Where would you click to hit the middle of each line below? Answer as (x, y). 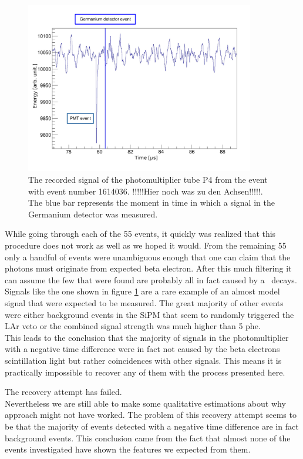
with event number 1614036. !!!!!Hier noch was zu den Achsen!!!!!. (146, 191)
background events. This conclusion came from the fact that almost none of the (148, 438)
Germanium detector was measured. (93, 214)
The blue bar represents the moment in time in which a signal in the (151, 202)
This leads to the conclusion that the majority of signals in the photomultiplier (147, 337)
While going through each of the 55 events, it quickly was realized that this (140, 234)
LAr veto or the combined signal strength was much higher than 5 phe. (133, 326)
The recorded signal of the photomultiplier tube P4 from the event (148, 180)
